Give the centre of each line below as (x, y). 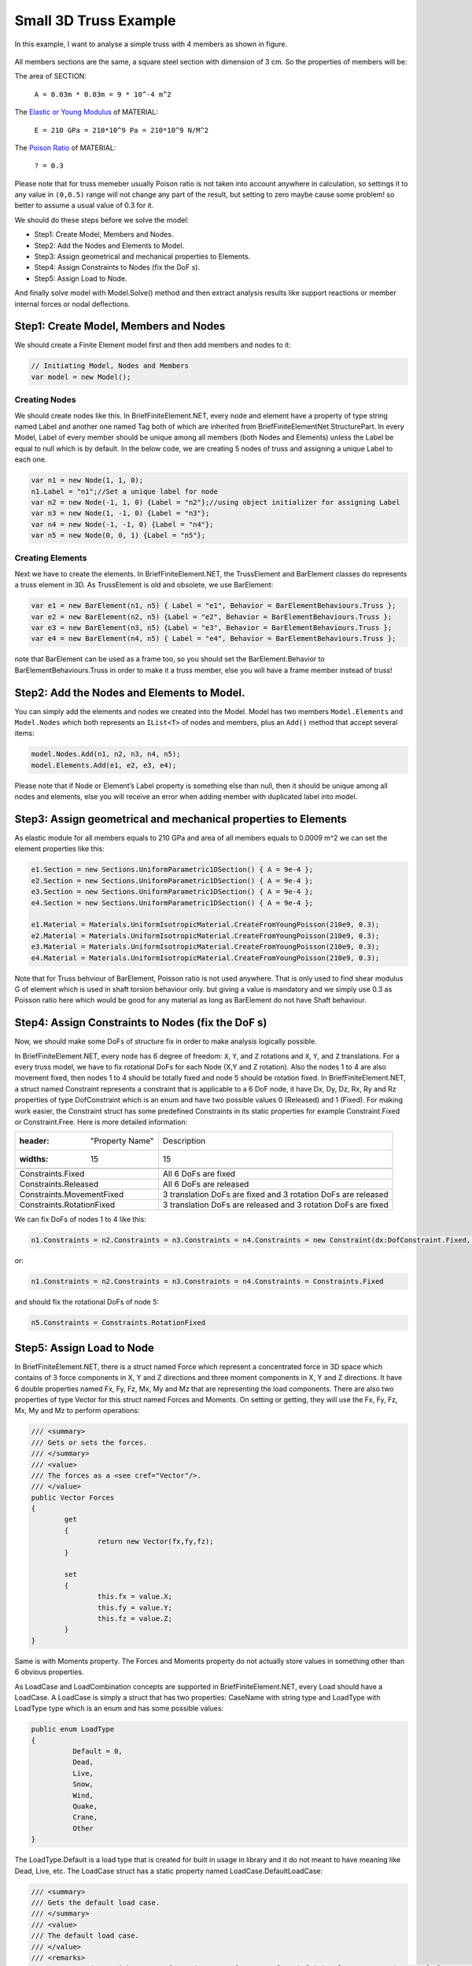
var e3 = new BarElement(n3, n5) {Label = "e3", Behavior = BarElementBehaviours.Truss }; (212, 628)
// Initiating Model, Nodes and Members (110, 366)
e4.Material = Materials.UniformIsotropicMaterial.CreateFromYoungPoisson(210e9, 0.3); (205, 958)
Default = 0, (98, 1751)
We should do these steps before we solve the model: (101, 219)
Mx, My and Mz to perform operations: (77, 1411)
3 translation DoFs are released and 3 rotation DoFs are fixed (275, 1205)
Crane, (85, 1817)
